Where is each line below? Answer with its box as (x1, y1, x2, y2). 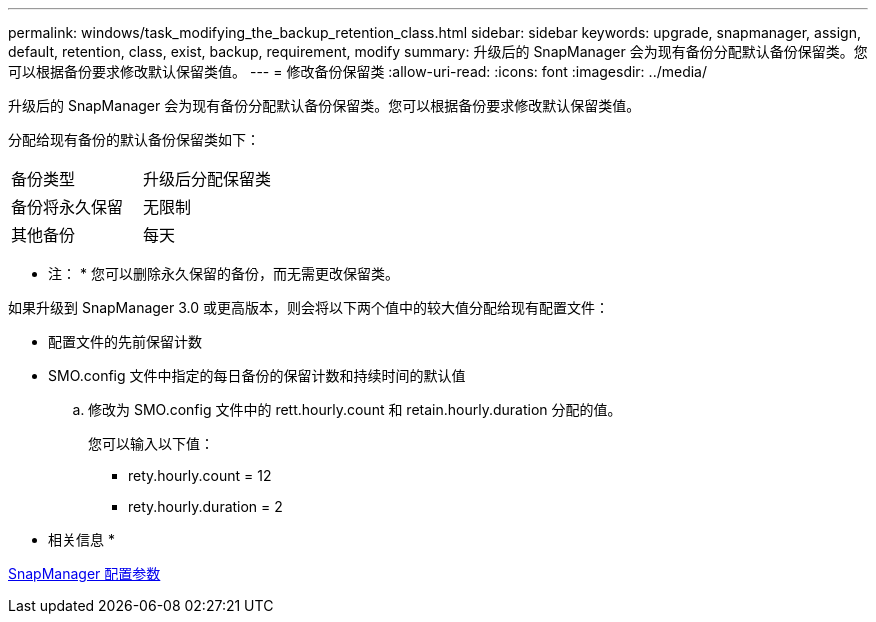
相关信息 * (48, 531, 115, 548)
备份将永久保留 (11, 197, 124, 217)
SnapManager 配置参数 (8, 565, 161, 582)
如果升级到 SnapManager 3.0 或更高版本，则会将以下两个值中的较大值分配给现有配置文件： (8, 299, 609, 316)
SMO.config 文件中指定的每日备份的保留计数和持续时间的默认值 (48, 367, 466, 384)
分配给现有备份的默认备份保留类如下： (8, 131, 260, 148)
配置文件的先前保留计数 (48, 333, 202, 350)
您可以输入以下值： (88, 435, 214, 452)
